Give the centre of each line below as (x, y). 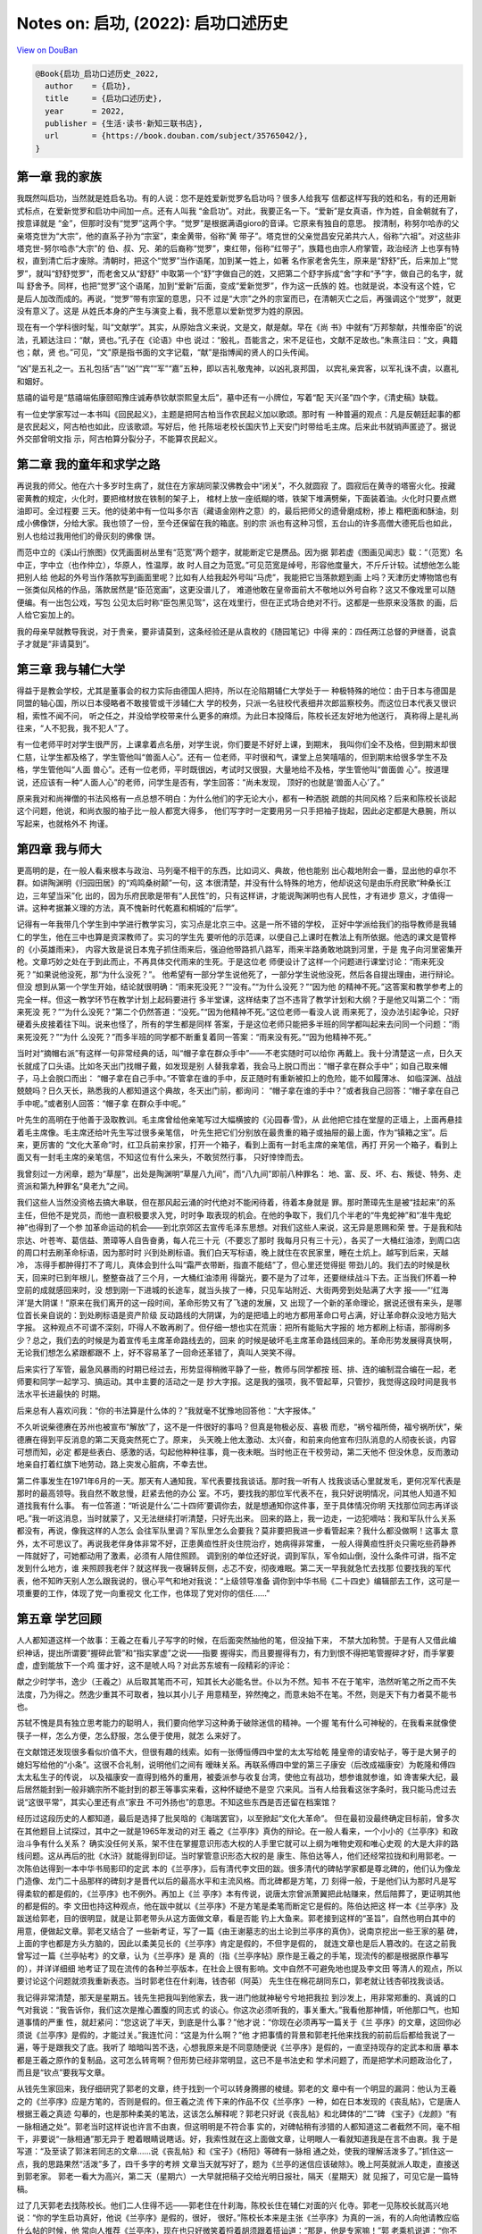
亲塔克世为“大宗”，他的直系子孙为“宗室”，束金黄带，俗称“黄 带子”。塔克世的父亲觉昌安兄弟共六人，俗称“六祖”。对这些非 (239, 236)
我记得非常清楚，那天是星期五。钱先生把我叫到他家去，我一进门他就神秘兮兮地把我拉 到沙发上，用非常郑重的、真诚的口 (237, 1997)
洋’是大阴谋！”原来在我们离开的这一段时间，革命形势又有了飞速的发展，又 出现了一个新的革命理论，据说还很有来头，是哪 (239, 1302)
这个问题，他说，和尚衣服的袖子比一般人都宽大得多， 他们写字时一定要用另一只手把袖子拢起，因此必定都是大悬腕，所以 (237, 811)
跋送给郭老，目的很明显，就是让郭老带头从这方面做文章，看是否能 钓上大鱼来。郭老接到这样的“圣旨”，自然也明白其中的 (236, 1919)
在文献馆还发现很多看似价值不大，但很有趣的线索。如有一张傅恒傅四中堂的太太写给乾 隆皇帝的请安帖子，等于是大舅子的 (237, 1752)
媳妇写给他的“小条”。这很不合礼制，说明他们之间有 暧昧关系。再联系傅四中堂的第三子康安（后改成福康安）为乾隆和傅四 (236, 1764)
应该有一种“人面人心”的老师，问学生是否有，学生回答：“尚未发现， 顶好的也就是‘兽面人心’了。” (212, 782)
